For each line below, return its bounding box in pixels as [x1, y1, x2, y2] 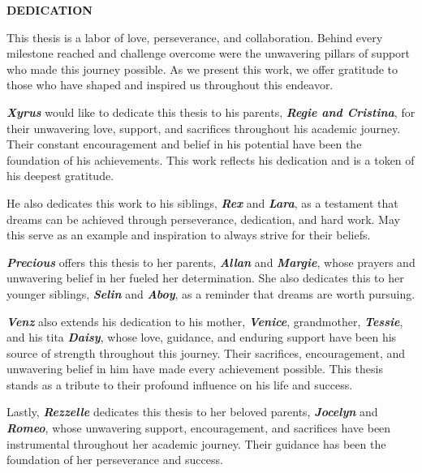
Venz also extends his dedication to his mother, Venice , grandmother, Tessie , [6, 312, 403, 329]
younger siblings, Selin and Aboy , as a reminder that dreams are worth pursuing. [6, 285, 416, 302]
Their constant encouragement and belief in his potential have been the [6, 135, 362, 153]
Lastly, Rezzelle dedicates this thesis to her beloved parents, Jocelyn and [6, 403, 378, 420]
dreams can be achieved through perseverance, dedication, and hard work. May [6, 210, 400, 227]
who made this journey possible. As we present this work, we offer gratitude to [6, 60, 398, 77]
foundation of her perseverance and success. [6, 451, 223, 468]
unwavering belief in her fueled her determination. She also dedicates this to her [6, 269, 404, 286]
